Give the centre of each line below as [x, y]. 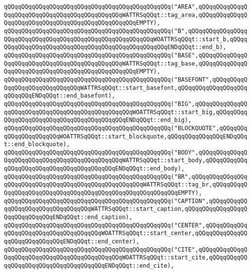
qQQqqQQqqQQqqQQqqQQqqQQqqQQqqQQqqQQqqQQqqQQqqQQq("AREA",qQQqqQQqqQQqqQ [126, 7]
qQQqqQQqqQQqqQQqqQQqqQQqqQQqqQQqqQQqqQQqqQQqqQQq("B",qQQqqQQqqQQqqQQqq [126, 31]
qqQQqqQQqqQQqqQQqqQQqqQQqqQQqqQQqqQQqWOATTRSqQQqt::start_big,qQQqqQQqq [126, 112]
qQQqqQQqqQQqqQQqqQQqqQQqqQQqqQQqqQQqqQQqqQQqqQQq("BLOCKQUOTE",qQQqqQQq [126, 128]
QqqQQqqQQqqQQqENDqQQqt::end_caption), [68, 217]
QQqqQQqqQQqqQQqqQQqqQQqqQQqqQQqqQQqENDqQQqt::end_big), [98, 120]
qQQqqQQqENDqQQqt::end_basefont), [60, 96]
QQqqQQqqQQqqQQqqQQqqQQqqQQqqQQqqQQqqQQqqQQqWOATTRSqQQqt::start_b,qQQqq [126, 39]
